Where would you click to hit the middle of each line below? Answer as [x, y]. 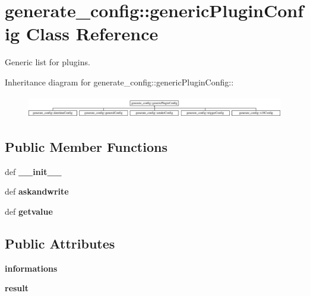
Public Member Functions [86, 146]
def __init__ [33, 171]
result [17, 288]
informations [31, 268]
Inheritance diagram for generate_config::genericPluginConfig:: [119, 82]
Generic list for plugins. [48, 62]
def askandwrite [37, 191]
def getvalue [29, 211]
